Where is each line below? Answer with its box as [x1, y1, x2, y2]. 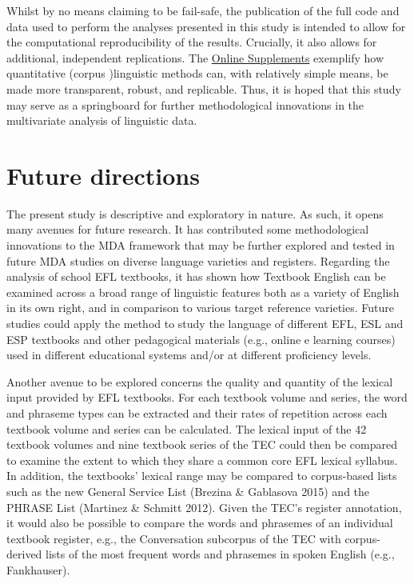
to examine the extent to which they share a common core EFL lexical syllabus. [6, 451, 398, 468]
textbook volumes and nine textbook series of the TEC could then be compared [6, 436, 397, 453]
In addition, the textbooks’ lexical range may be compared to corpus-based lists [6, 467, 397, 484]
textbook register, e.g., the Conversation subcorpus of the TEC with [6, 530, 341, 546]
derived [6, 546, 42, 562]
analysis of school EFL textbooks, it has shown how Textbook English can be [6, 268, 386, 285]
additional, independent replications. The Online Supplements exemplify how [6, 49, 384, 66]
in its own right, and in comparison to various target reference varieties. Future [6, 299, 394, 316]
